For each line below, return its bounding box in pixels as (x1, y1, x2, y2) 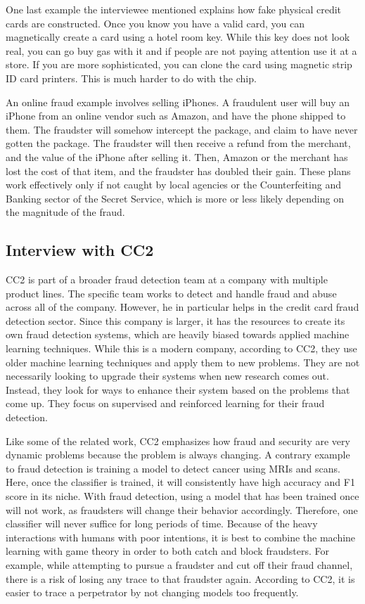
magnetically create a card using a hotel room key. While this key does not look (6, 30, 350, 44)
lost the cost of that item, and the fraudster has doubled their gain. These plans (6, 163, 351, 178)
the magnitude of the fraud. (6, 205, 125, 219)
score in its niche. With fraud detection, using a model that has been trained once (6, 489, 359, 503)
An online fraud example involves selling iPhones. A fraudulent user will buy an (6, 94, 350, 109)
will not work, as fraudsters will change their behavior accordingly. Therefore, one (6, 502, 358, 517)
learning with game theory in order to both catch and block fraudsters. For (6, 544, 329, 558)
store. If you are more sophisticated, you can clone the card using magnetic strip (6, 57, 352, 72)
